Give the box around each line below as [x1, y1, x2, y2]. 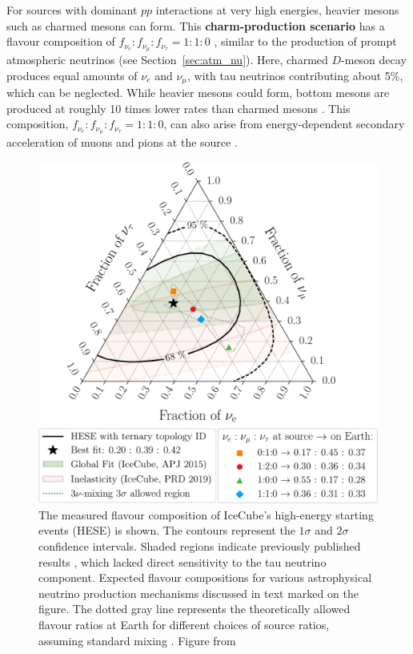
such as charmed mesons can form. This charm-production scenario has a [6, 17, 385, 34]
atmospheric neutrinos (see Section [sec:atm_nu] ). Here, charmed [6, 51, 328, 68]
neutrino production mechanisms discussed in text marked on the [38, 584, 359, 601]
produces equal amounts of [6, 67, 138, 83]
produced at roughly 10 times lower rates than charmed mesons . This [6, 99, 351, 116]
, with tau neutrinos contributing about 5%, [187, 67, 403, 83]
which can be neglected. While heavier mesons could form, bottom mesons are [6, 84, 390, 101]
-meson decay [341, 51, 407, 68]
